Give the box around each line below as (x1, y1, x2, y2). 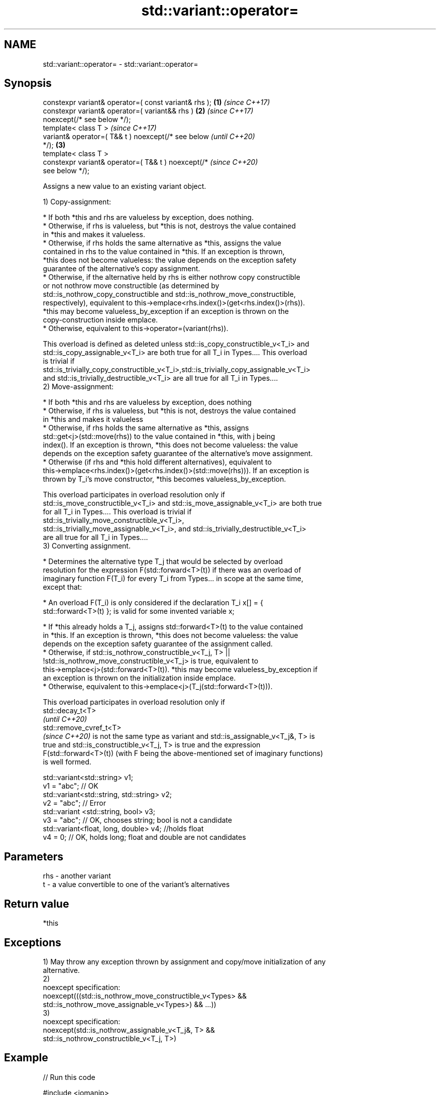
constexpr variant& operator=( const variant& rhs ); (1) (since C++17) (43, 98, 270, 107)
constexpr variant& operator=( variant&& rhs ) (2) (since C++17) (43, 106, 254, 116)
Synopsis (4, 77, 52, 90)
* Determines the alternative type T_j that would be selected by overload (43, 557, 283, 566)
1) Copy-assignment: (43, 197, 112, 206)
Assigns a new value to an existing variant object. (43, 182, 206, 191)
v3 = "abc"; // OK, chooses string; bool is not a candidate (43, 816, 232, 825)
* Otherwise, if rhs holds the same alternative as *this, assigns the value (43, 239, 281, 248)
